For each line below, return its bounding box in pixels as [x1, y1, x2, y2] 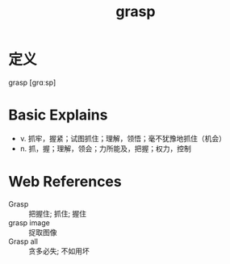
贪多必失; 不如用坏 [28, 245, 90, 256]
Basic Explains [8, 106, 108, 124]
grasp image [8, 217, 50, 228]
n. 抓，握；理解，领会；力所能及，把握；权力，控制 [19, 144, 192, 153]
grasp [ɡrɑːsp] [8, 78, 56, 87]
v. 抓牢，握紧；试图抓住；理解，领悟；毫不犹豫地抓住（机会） [19, 133, 227, 143]
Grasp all [8, 237, 39, 246]
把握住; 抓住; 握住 [28, 208, 87, 218]
